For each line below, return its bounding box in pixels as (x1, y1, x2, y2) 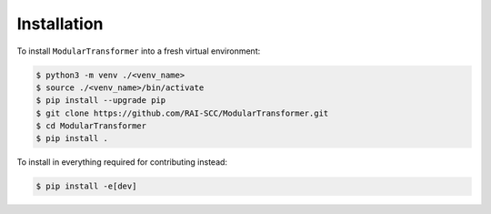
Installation (16, 14, 104, 34)
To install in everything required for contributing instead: (16, 157, 227, 168)
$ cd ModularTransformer (35, 121, 147, 131)
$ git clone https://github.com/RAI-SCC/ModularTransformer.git (35, 107, 329, 118)
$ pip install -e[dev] (35, 181, 137, 191)
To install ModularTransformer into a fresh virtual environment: (16, 46, 261, 56)
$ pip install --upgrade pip (35, 96, 166, 106)
